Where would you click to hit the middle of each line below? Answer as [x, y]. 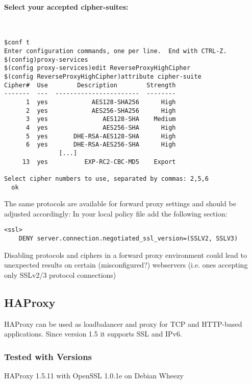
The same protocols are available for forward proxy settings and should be [120, 203]
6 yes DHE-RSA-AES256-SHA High [101, 145]
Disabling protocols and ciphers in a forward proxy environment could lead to [125, 255]
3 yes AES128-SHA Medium [101, 119]
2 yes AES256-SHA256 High [101, 111]
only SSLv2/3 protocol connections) [60, 274]
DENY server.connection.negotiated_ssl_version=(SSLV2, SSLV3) [128, 239]
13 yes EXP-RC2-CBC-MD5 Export [99, 162]
